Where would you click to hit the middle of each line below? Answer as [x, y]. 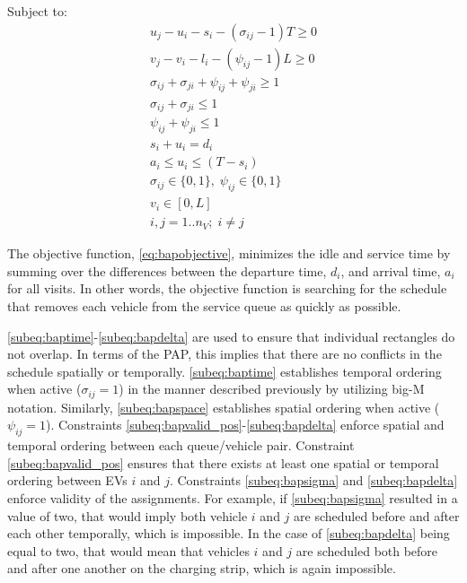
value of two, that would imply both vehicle [128, 515]
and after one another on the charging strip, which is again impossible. [202, 568]
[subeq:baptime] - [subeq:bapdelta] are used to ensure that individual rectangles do [231, 336]
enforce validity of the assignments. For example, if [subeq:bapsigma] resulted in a [233, 497]
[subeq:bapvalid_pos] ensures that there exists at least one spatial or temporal [223, 462]
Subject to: [37, 11]
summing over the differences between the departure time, [167, 270]
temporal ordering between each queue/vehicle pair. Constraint [181, 445]
